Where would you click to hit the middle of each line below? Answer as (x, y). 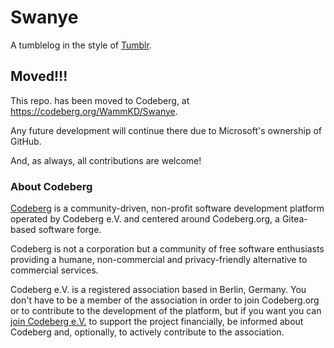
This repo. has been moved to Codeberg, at (100, 100)
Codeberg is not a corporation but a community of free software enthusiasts (167, 249)
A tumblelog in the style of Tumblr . (81, 45)
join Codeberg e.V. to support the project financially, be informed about (157, 322)
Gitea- (294, 219)
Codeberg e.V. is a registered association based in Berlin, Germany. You (158, 290)
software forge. (70, 230)
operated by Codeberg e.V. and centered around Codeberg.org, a (145, 219)
